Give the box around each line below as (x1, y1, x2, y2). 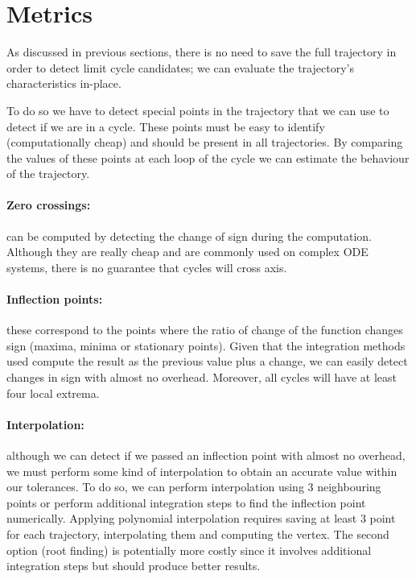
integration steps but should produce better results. (6, 557, 261, 574)
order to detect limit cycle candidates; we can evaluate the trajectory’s (6, 59, 354, 76)
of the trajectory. (6, 165, 90, 182)
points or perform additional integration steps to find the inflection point (6, 494, 366, 511)
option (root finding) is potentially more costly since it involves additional (6, 541, 372, 558)
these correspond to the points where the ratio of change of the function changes (6, 321, 403, 338)
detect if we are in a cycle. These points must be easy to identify (6, 118, 325, 134)
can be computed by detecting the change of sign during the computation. (6, 227, 372, 244)
